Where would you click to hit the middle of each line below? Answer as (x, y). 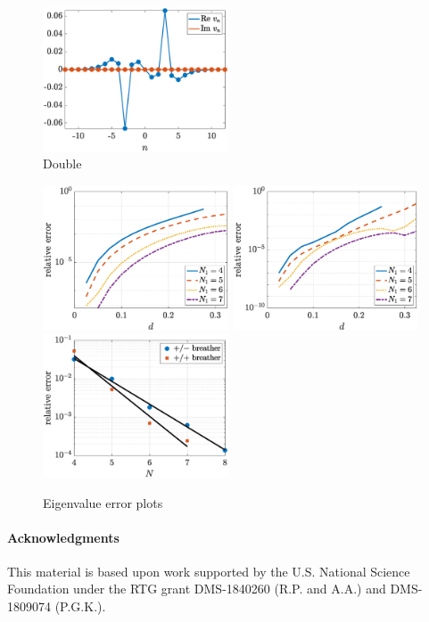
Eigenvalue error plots (103, 502)
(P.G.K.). (80, 606)
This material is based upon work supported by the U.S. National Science (209, 571)
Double (62, 164)
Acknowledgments (63, 537)
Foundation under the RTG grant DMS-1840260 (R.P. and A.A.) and (197, 589)
